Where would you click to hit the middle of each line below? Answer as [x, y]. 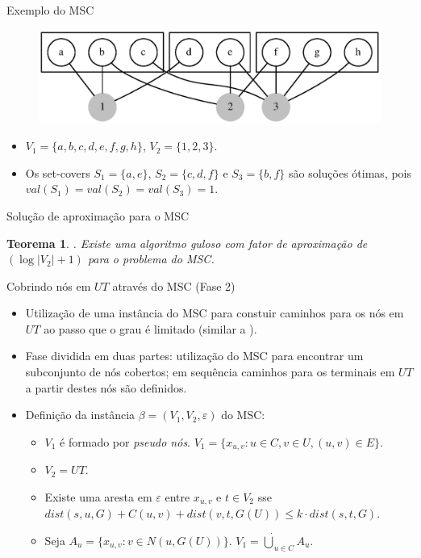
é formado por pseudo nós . [125, 441]
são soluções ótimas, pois [350, 172]
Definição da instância [80, 415]
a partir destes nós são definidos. [106, 387]
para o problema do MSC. [151, 259]
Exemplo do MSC [50, 10]
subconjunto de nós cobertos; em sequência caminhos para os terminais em [210, 372]
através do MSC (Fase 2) [174, 285]
